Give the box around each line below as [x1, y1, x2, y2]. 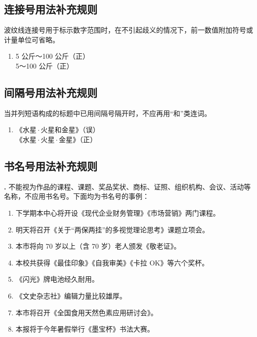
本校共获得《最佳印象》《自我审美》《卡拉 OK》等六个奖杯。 [15, 257, 209, 267]
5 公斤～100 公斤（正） [15, 51, 90, 61]
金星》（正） [58, 134, 97, 144]
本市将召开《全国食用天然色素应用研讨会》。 [15, 307, 158, 317]
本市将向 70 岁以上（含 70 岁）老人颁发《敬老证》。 [15, 241, 181, 251]
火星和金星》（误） [41, 124, 100, 135]
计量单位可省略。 [4, 34, 59, 44]
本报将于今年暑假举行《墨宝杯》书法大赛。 [15, 324, 154, 334]
